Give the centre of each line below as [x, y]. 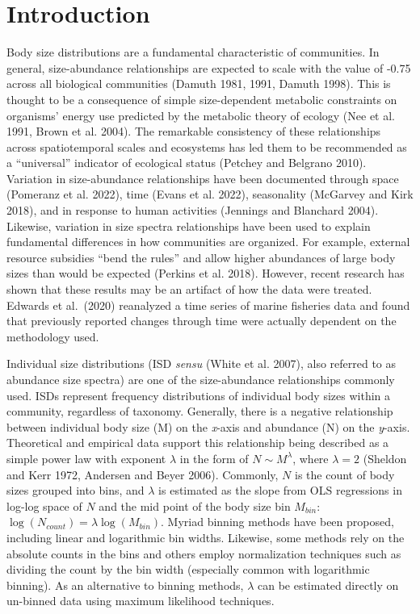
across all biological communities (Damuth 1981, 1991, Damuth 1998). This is [199, 84]
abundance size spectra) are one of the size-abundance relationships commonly [201, 379]
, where [311, 458]
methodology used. [53, 336]
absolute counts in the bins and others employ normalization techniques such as [204, 553]
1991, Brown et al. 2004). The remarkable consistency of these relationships [194, 131]
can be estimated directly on [328, 585]
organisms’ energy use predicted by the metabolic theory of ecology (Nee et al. [201, 115]
